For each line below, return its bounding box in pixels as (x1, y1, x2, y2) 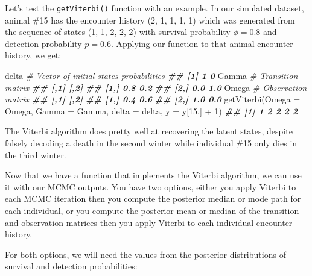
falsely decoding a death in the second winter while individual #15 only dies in (5, 137, 298, 149)
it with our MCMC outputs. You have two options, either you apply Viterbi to (5, 180, 296, 193)
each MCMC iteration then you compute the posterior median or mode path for (5, 192, 301, 205)
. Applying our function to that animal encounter (110, 37, 293, 49)
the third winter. (5, 148, 66, 161)
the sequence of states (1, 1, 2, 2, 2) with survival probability (5, 25, 231, 38)
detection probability (5, 37, 82, 49)
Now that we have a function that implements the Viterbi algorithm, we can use (5, 169, 302, 181)
